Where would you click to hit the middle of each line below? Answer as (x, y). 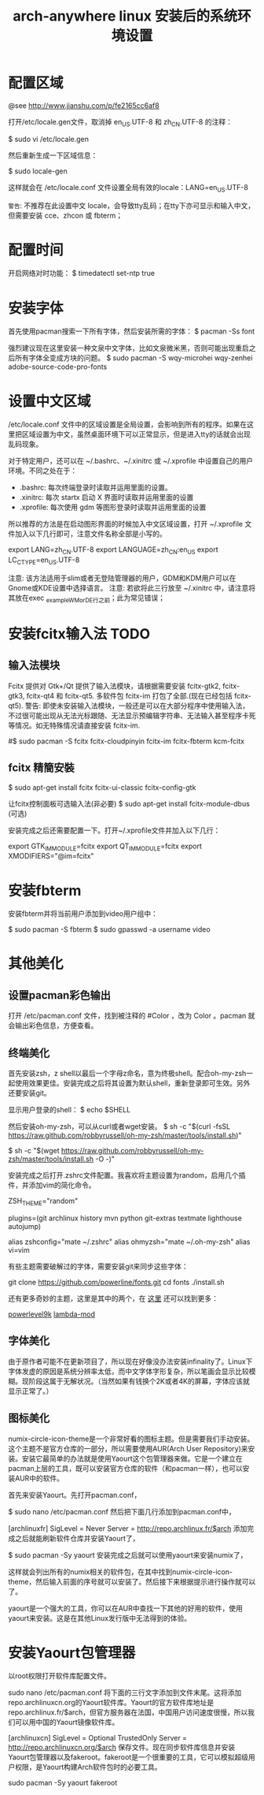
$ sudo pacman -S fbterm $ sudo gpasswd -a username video (109, 929)
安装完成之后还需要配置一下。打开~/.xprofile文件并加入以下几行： (114, 830)
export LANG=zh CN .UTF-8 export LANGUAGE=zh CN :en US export (113, 551)
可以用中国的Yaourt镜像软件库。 (67, 1722)
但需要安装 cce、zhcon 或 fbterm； (66, 215)
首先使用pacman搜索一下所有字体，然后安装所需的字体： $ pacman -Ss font (132, 331)
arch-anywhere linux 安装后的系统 (125, 16)
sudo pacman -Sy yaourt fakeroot (63, 1783)
